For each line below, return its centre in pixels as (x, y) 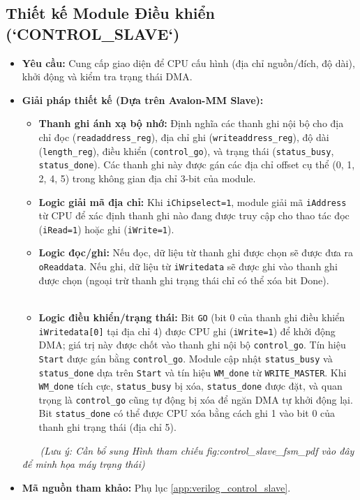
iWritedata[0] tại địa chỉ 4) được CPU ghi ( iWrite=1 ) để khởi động (187, 331)
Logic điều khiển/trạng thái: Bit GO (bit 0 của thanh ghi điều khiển (192, 317)
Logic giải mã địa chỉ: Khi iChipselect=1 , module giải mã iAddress (193, 201)
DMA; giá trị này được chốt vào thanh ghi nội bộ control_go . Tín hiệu (192, 345)
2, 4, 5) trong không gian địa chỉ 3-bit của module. (147, 178)
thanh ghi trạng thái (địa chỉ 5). (107, 427)
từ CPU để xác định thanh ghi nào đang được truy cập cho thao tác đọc (194, 215)
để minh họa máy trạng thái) (83, 464)
